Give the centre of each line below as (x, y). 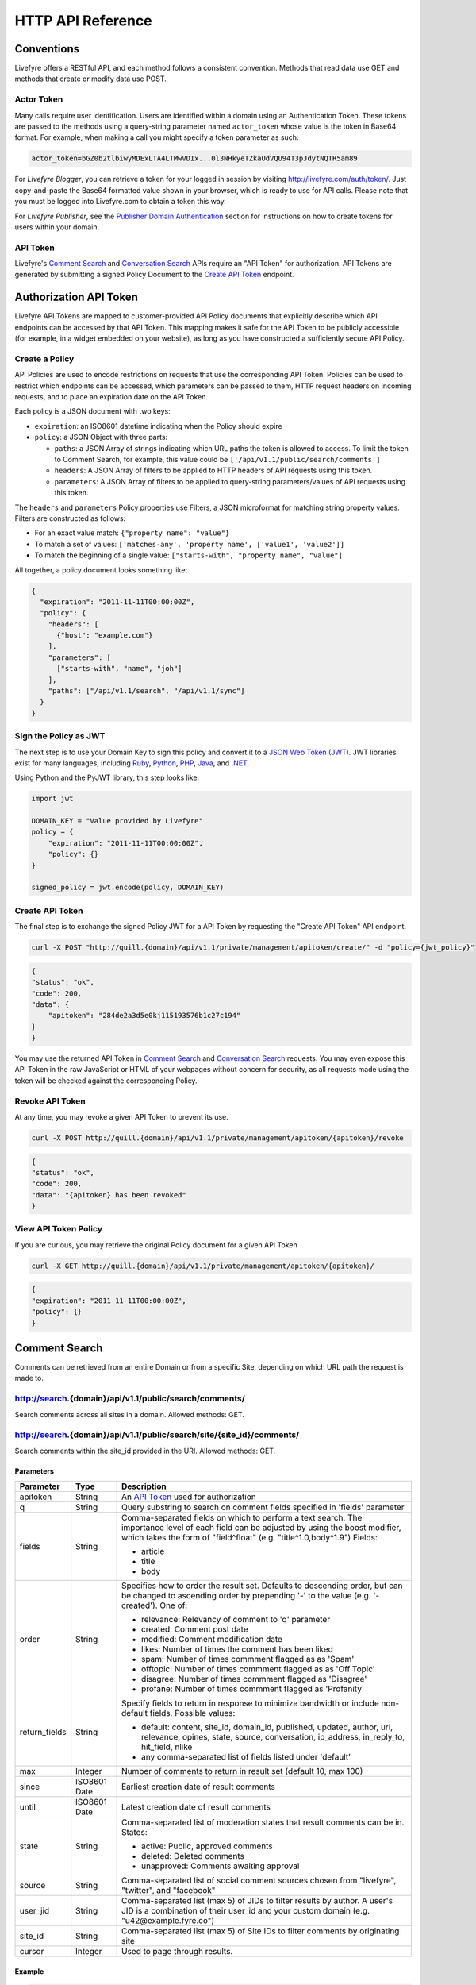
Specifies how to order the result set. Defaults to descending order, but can (262, 1586)
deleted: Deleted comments (193, 1856)
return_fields (43, 1733)
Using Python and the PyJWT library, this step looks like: (107, 777)
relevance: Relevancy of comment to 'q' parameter (236, 1620)
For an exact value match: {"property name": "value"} (132, 533)
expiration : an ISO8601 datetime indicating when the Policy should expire (158, 426)
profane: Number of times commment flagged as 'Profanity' (253, 1689)
